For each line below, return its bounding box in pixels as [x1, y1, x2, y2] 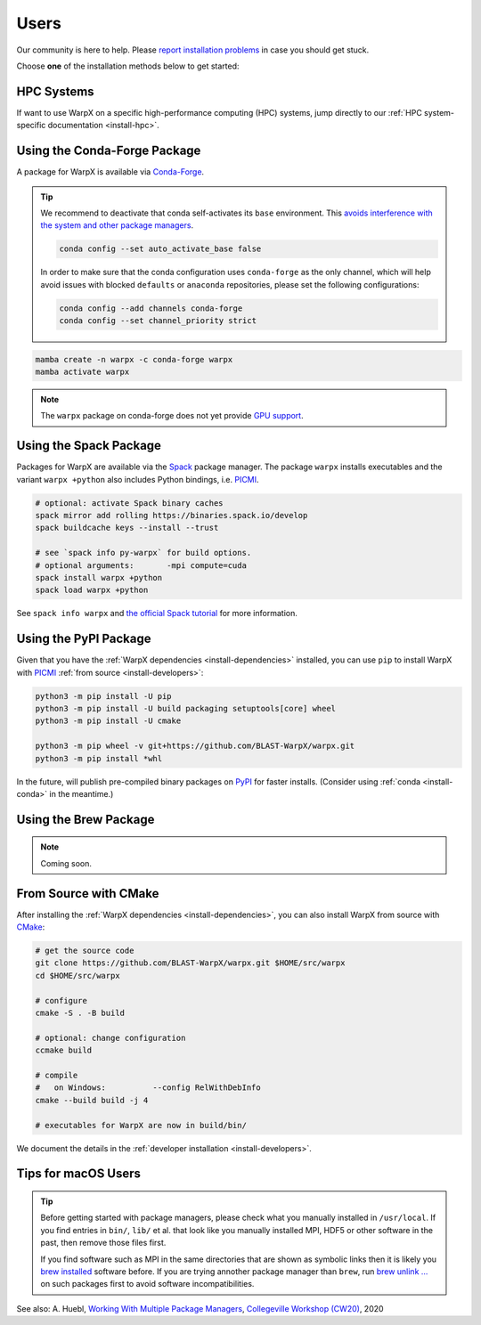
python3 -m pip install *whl [35, 753, 163, 763]
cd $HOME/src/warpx [35, 971, 120, 980]
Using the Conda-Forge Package [16, 143, 201, 159]
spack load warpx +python [35, 585, 149, 596]
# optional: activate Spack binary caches [35, 498, 224, 508]
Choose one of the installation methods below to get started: [16, 61, 240, 71]
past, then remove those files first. [40, 1238, 167, 1248]
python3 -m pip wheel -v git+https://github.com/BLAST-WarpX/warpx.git [35, 741, 355, 752]
